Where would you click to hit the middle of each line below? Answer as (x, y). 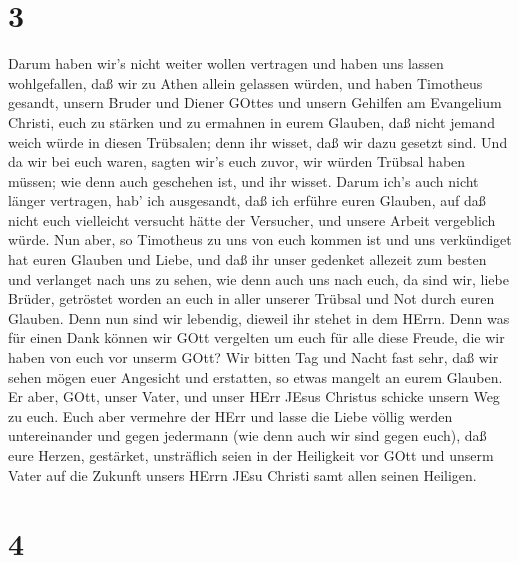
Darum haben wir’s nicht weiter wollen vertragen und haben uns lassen (226, 63)
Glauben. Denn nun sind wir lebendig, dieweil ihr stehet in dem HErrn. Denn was (259, 317)
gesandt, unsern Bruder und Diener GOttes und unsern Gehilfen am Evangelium (255, 102)
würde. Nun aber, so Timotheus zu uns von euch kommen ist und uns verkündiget (260, 239)
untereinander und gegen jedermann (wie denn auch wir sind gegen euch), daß (247, 435)
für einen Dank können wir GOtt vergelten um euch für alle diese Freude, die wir (256, 337)
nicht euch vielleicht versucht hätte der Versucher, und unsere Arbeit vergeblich (252, 219)
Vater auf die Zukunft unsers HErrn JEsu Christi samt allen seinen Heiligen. (242, 474)
